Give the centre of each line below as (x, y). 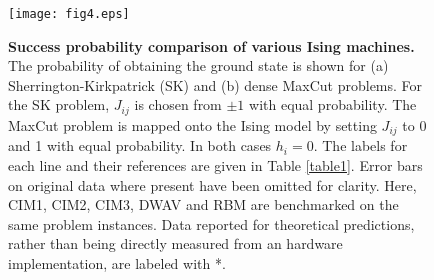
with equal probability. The (333, 104)
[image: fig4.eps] (69, 14)
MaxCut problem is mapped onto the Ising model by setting (192, 124)
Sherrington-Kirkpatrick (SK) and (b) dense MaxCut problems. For (215, 84)
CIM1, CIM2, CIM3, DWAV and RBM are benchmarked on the (203, 204)
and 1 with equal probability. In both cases (140, 145)
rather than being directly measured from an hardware (175, 243)
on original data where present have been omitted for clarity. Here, (212, 184)
